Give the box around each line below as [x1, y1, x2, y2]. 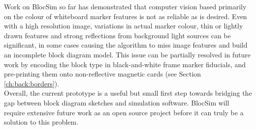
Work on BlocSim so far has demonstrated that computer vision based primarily [4, 1, 247, 11]
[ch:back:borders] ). [4, 78, 60, 88]
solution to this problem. [4, 117, 79, 127]
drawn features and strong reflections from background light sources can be [4, 30, 231, 40]
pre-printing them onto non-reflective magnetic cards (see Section [4, 69, 201, 79]
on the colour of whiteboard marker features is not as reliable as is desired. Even [4, 11, 247, 21]
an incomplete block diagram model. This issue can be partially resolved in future [4, 49, 251, 59]
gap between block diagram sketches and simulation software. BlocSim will [4, 97, 229, 107]
